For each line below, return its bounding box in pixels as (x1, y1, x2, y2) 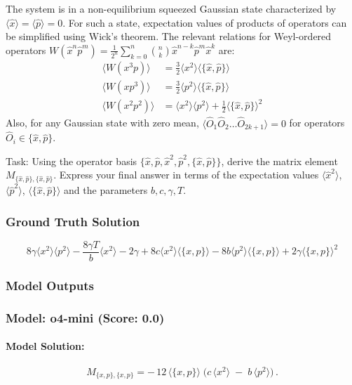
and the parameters (64, 183, 148, 197)
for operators (289, 115, 345, 130)
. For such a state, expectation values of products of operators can (62, 15, 347, 30)
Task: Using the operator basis (6, 153, 137, 168)
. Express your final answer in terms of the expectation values (53, 167, 319, 182)
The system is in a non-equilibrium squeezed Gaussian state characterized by (6, 1, 337, 15)
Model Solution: (6, 339, 85, 353)
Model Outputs (6, 277, 94, 294)
